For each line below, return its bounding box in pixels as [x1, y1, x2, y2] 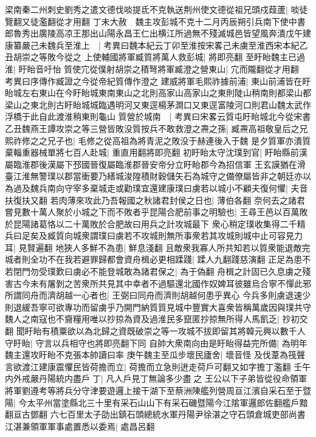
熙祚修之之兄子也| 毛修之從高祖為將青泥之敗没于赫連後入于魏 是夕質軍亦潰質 [5, 134, 311, 146]
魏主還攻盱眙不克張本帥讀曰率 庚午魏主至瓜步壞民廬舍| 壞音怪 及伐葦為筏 [5, 348, 297, 361]
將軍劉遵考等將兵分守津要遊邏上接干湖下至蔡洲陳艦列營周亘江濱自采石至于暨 [5, 384, 311, 396]
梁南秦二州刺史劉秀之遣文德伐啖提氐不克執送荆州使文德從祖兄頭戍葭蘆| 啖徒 [5, 3, 308, 15]
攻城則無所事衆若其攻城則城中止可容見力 [140, 229, 303, 242]
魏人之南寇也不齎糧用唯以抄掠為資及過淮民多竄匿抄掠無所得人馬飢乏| [5, 312, 280, 325]
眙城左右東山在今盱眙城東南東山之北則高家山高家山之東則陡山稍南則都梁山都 [5, 86, 311, 99]
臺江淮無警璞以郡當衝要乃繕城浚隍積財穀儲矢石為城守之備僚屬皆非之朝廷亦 [5, 170, 303, 182]
